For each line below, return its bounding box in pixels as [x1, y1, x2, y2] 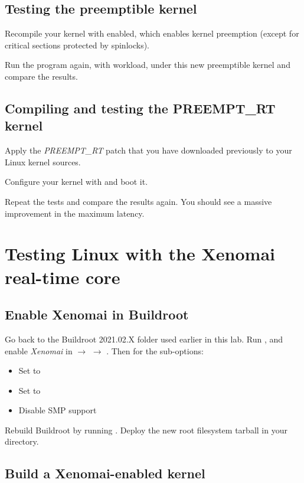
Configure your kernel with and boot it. [5, 175, 148, 188]
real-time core [5, 265, 120, 289]
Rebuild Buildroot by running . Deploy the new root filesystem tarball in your [5, 423, 287, 436]
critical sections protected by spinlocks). [5, 38, 149, 51]
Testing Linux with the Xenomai [5, 241, 275, 266]
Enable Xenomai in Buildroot [5, 305, 189, 324]
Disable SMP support [18, 404, 97, 416]
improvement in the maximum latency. [5, 207, 145, 219]
